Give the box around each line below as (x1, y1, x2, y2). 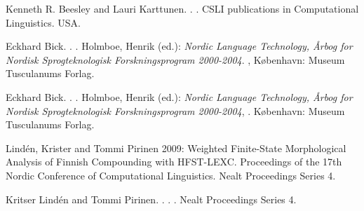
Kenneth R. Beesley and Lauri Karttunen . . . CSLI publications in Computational (6, 1, 359, 15)
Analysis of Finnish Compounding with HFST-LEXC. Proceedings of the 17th (6, 154, 342, 169)
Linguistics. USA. (6, 15, 81, 29)
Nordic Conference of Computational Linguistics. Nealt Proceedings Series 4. (6, 168, 336, 182)
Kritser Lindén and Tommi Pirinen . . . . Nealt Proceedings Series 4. (6, 191, 297, 206)
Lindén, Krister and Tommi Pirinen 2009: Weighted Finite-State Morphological (6, 140, 346, 155)
